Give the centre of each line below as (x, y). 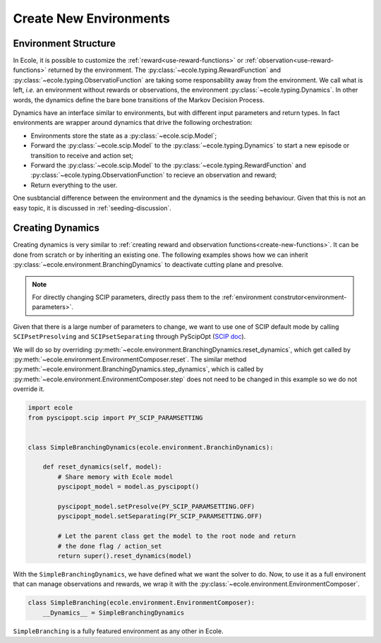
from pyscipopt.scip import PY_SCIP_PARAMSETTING (115, 417)
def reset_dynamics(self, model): (102, 467)
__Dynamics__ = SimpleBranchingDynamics (114, 613)
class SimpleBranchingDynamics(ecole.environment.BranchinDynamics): (151, 447)
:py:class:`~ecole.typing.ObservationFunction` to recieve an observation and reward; (154, 175)
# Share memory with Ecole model (115, 477)
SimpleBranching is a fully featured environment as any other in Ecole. (118, 631)
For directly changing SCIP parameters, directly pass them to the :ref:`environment (152, 297)
